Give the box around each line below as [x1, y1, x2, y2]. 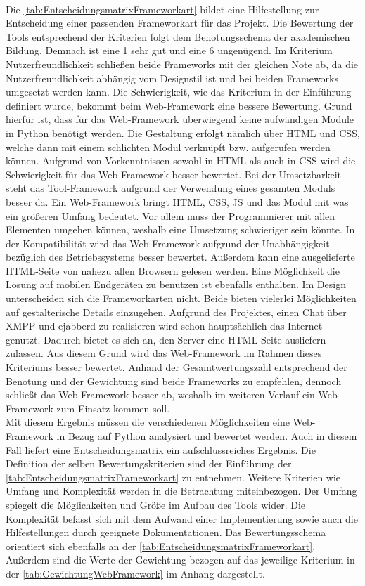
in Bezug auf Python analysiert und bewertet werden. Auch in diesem [56, 429, 357, 443]
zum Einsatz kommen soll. [56, 401, 170, 415]
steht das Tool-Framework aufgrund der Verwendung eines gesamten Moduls [6, 181, 335, 195]
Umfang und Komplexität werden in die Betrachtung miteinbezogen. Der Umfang [6, 483, 357, 498]
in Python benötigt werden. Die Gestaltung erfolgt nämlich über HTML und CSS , [6, 125, 360, 140]
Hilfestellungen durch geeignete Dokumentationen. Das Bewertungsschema [6, 525, 326, 540]
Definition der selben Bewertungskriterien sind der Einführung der [6, 456, 292, 471]
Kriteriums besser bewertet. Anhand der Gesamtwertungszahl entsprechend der [6, 360, 347, 375]
